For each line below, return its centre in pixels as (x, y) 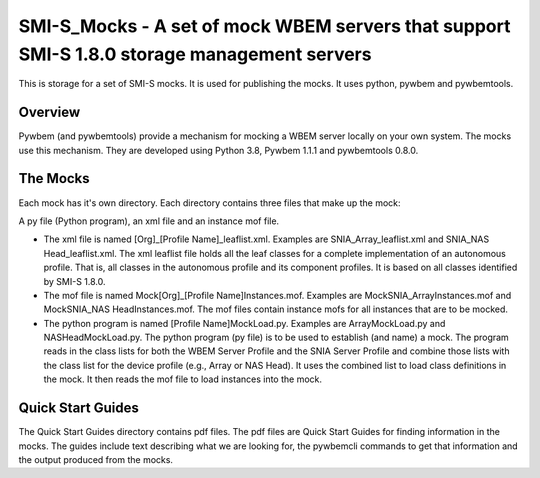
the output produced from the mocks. (96, 459)
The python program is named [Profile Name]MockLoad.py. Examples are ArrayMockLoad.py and (244, 323)
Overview (49, 112)
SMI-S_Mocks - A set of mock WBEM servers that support (264, 26)
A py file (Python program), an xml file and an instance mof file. (149, 221)
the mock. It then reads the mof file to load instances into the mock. (183, 379)
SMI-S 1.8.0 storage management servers (195, 54)
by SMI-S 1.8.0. (74, 281)
